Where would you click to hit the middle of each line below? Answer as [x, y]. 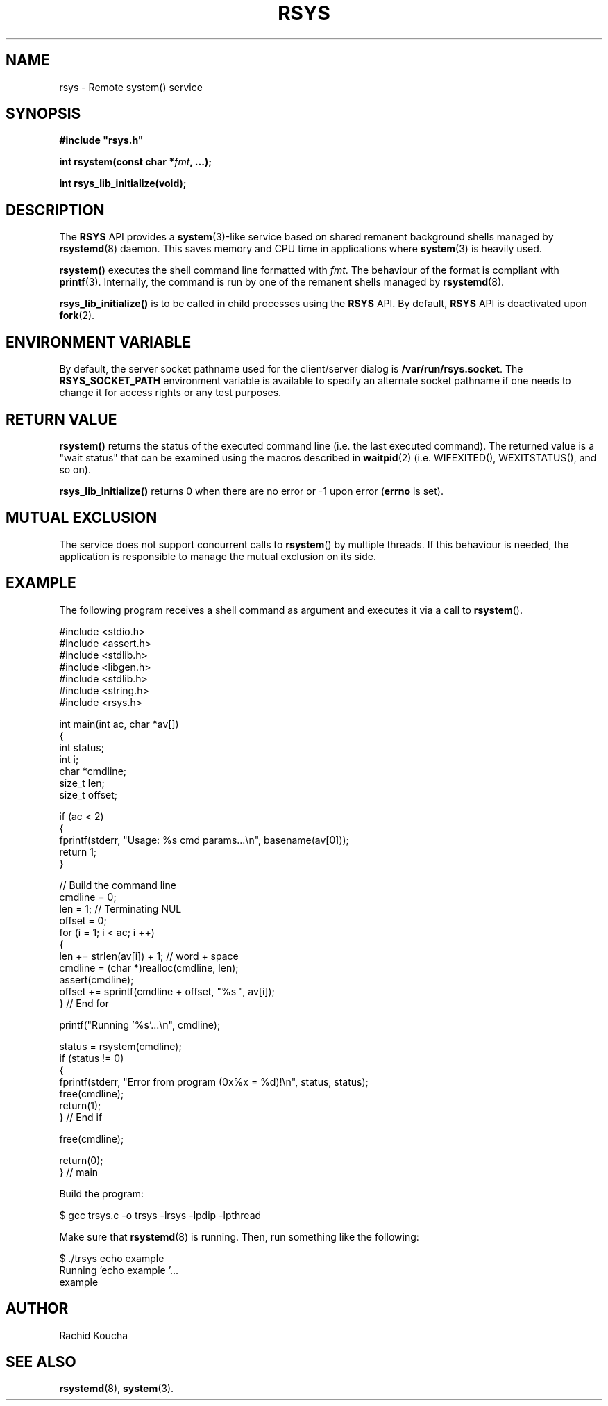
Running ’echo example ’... [119, 1270]
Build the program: [102, 1193]
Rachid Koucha [94, 1335]
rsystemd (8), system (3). [117, 1389]
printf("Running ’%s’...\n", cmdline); [140, 1024]
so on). [75, 469]
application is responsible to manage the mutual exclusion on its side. [218, 556]
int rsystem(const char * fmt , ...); [135, 162]
